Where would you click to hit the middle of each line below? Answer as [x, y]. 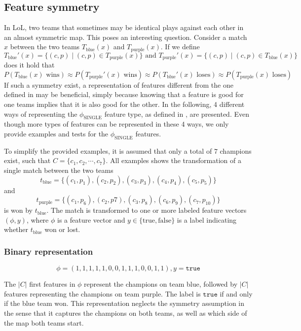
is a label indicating [207, 219]
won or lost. [62, 229]
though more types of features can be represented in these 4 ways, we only [116, 124]
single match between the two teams [59, 170]
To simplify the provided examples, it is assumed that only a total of [108, 150]
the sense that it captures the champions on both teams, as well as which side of [126, 313]
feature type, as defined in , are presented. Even [177, 114]
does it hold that [29, 65]
